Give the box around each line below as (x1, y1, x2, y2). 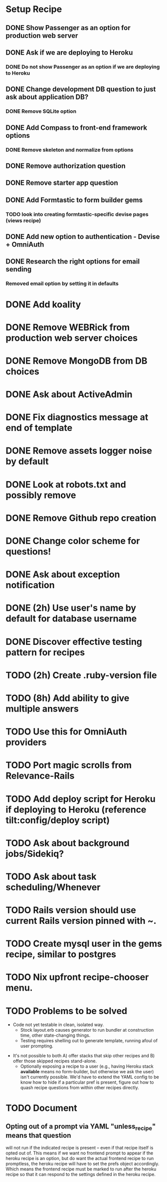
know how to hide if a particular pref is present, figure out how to (20, 1079, 154, 1085)
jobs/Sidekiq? (5, 848, 64, 859)
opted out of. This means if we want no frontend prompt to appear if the (5, 1150, 154, 1156)
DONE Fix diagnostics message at (5, 412, 149, 423)
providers (5, 737, 47, 748)
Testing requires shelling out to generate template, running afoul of (20, 1038, 158, 1044)
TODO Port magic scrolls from (5, 760, 132, 771)
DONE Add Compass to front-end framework (5, 123, 148, 132)
